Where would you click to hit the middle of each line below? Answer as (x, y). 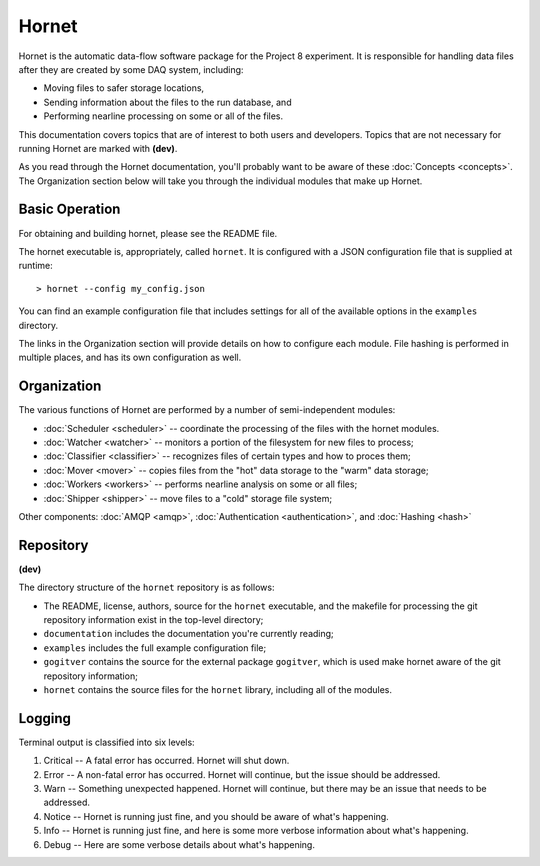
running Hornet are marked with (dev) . (98, 148)
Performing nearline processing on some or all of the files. (163, 116)
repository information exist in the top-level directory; (153, 620)
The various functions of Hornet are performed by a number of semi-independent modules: (207, 410)
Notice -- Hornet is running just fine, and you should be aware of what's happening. (216, 816)
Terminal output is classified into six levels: (106, 742)
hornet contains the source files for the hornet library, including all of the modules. (217, 689)
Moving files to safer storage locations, (124, 88)
